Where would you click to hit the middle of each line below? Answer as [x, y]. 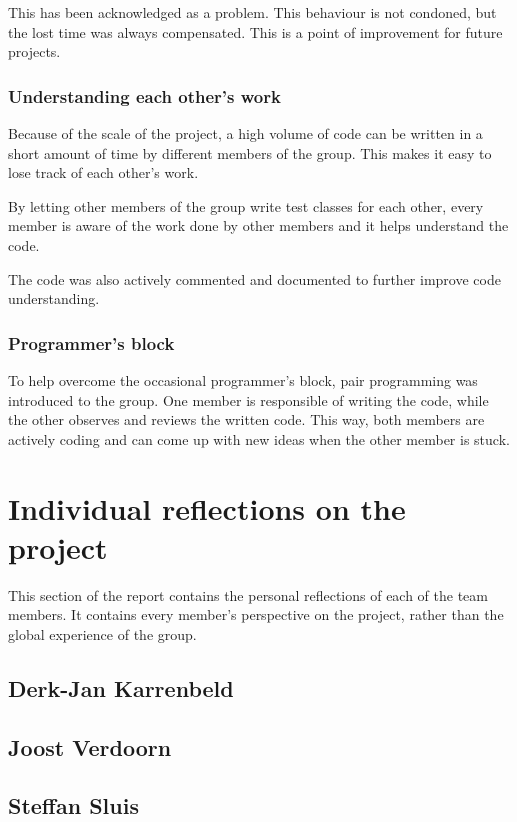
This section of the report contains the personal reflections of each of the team [248, 594]
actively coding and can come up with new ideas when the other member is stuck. [259, 438]
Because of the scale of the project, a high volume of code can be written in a [245, 133]
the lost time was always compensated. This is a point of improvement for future [255, 31]
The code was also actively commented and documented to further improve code [254, 278]
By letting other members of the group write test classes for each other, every [246, 205]
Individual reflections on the [207, 507]
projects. [34, 51]
